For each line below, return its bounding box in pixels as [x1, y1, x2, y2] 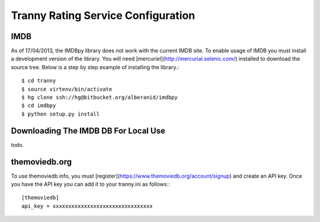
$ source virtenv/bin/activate [21, 86, 113, 92]
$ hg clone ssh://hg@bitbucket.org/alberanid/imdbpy [21, 94, 178, 101]
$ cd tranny [21, 78, 56, 84]
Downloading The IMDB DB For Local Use [11, 126, 165, 136]
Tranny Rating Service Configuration [11, 9, 196, 22]
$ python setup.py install [21, 110, 100, 117]
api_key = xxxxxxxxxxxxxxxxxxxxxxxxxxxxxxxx [21, 202, 153, 210]
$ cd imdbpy [21, 102, 56, 109]
